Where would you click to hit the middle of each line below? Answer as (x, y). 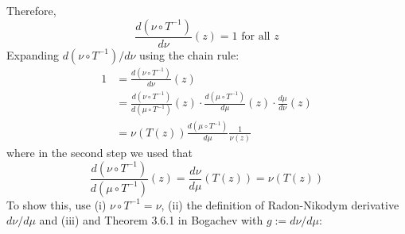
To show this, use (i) (56, 204)
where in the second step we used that (99, 153)
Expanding (33, 54)
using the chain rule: (189, 54)
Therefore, (31, 10)
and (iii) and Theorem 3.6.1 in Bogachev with (151, 220)
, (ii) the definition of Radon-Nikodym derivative (280, 204)
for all (256, 37)
